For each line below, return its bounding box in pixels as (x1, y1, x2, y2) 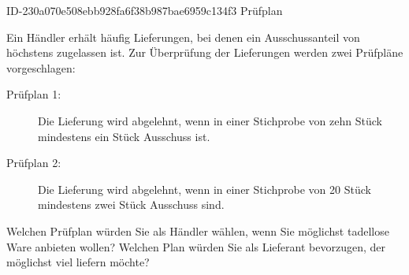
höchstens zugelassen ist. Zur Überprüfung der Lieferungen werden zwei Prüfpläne (6, 44, 403, 61)
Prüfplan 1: (6, 86, 61, 102)
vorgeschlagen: (6, 59, 76, 76)
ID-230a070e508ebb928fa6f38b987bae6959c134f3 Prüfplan (6, 2, 283, 18)
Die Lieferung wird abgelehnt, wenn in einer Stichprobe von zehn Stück (38, 112, 382, 128)
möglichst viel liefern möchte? (6, 254, 150, 270)
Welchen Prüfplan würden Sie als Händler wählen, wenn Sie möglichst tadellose (6, 222, 389, 239)
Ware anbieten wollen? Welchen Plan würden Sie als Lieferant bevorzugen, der (6, 238, 385, 255)
